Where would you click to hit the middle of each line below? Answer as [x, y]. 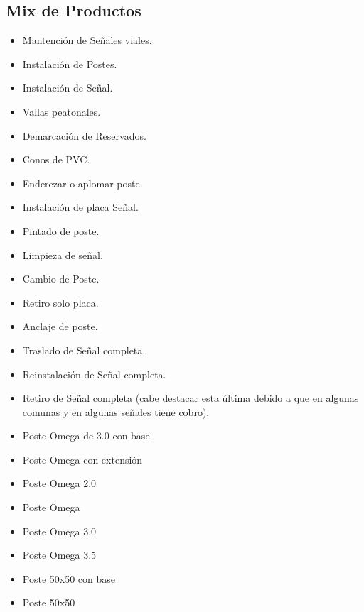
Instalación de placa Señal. [80, 207]
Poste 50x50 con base [69, 578]
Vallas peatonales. [61, 111]
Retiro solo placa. [60, 302]
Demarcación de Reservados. [84, 135]
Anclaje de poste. [60, 326]
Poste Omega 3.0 [59, 531]
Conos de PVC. [56, 159]
